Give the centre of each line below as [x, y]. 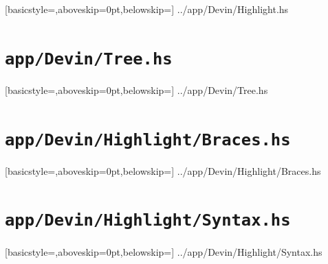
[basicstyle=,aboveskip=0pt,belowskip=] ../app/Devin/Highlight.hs [147, 9]
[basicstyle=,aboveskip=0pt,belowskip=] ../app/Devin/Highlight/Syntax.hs [164, 251]
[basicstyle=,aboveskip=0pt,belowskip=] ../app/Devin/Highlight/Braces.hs [163, 170]
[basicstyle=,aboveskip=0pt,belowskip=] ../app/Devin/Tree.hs [136, 89]
